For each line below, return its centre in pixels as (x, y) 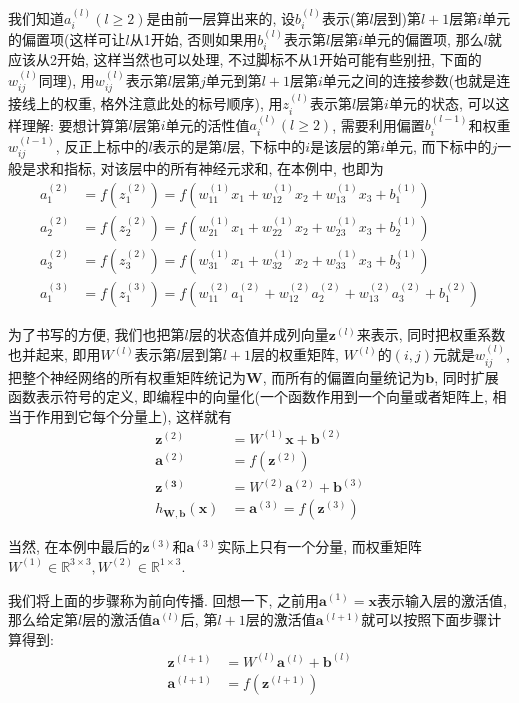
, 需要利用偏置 (378, 124)
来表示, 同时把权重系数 (431, 333)
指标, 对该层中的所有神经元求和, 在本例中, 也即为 (223, 168)
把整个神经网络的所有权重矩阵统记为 (127, 376)
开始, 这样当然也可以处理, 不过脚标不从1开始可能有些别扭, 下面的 (269, 59)
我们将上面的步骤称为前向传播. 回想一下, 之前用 (164, 599)
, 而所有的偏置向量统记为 (344, 376)
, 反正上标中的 (102, 145)
